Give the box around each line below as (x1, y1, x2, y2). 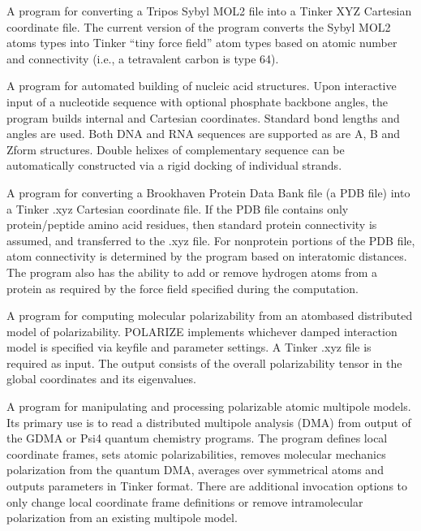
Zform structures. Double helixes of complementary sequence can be (6, 140, 345, 158)
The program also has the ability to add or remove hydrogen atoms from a (6, 263, 378, 280)
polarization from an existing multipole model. (6, 509, 238, 526)
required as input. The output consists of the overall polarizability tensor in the (6, 354, 402, 371)
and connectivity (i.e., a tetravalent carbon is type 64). (6, 50, 279, 67)
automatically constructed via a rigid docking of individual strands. (6, 157, 342, 174)
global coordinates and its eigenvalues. (6, 370, 196, 387)
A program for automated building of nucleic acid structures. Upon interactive (6, 77, 397, 94)
